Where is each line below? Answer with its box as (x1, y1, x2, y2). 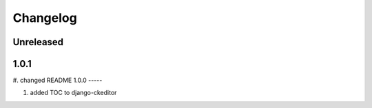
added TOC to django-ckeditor (30, 89, 117, 97)
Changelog (12, 10, 77, 25)
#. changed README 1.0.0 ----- (12, 76, 103, 85)
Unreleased (12, 36, 64, 48)
